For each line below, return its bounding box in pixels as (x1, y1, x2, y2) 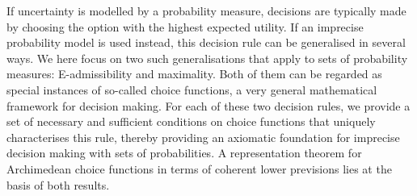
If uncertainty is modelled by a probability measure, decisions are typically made (6, 2, 406, 19)
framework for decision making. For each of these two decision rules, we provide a (6, 97, 411, 114)
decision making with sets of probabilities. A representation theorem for (6, 144, 362, 161)
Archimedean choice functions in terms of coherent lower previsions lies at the (6, 160, 392, 177)
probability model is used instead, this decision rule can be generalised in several (6, 34, 406, 51)
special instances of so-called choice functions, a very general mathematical (6, 81, 377, 98)
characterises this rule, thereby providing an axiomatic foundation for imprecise (6, 128, 400, 145)
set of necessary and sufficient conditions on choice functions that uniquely (6, 113, 376, 130)
